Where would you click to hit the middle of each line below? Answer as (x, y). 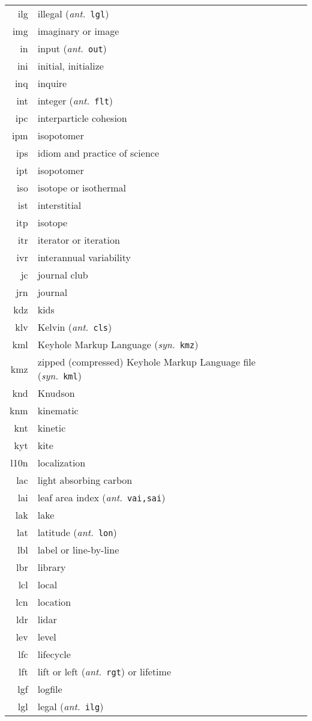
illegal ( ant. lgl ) (73, 14)
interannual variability (84, 257)
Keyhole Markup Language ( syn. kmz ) (118, 344)
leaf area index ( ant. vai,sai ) (101, 497)
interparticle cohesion (82, 118)
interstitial (59, 205)
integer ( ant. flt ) (75, 101)
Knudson (56, 393)
